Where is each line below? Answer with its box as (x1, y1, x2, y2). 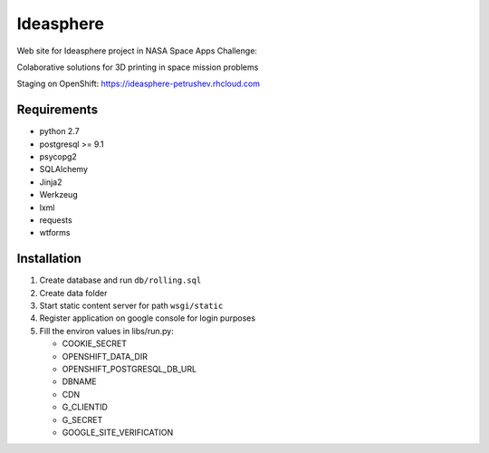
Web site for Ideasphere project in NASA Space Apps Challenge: (16, 45, 258, 56)
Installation (16, 251, 81, 266)
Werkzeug (39, 189, 78, 200)
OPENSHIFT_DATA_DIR (62, 351, 149, 361)
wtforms (39, 227, 72, 238)
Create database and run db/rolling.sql (39, 275, 202, 285)
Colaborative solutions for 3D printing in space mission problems (16, 62, 259, 72)
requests (39, 214, 72, 226)
